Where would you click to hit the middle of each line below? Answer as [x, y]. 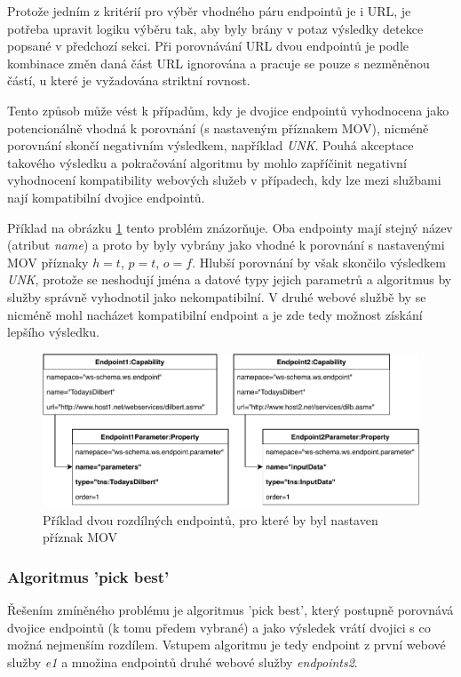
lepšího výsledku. [54, 332]
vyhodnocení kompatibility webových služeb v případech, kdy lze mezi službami [224, 180]
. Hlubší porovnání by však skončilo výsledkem [319, 262]
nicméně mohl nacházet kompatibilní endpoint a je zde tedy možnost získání [215, 314]
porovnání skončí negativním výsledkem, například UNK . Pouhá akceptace [211, 145]
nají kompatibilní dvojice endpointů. [106, 197]
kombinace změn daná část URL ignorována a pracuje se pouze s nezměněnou [219, 63]
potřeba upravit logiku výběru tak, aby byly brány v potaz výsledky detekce [215, 28]
